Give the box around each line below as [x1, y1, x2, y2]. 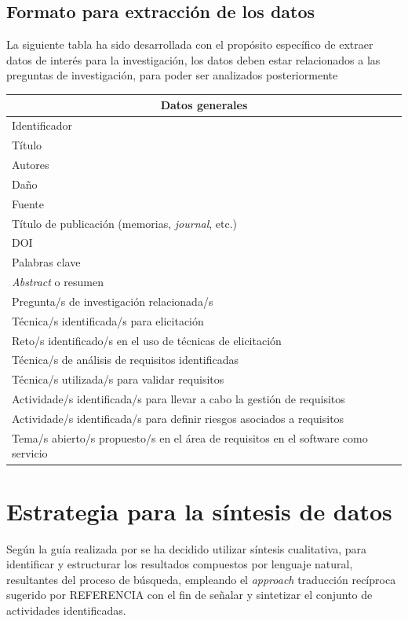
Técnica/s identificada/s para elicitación [12, 312, 204, 329]
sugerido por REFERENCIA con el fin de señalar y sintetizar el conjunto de [6, 586, 373, 603]
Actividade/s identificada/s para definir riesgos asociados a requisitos [12, 410, 344, 426]
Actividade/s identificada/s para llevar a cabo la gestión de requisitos [12, 391, 345, 407]
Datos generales [160, 97, 248, 113]
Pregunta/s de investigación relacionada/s [12, 292, 213, 309]
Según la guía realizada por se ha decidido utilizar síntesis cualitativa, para [6, 540, 367, 557]
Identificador [12, 117, 73, 134]
